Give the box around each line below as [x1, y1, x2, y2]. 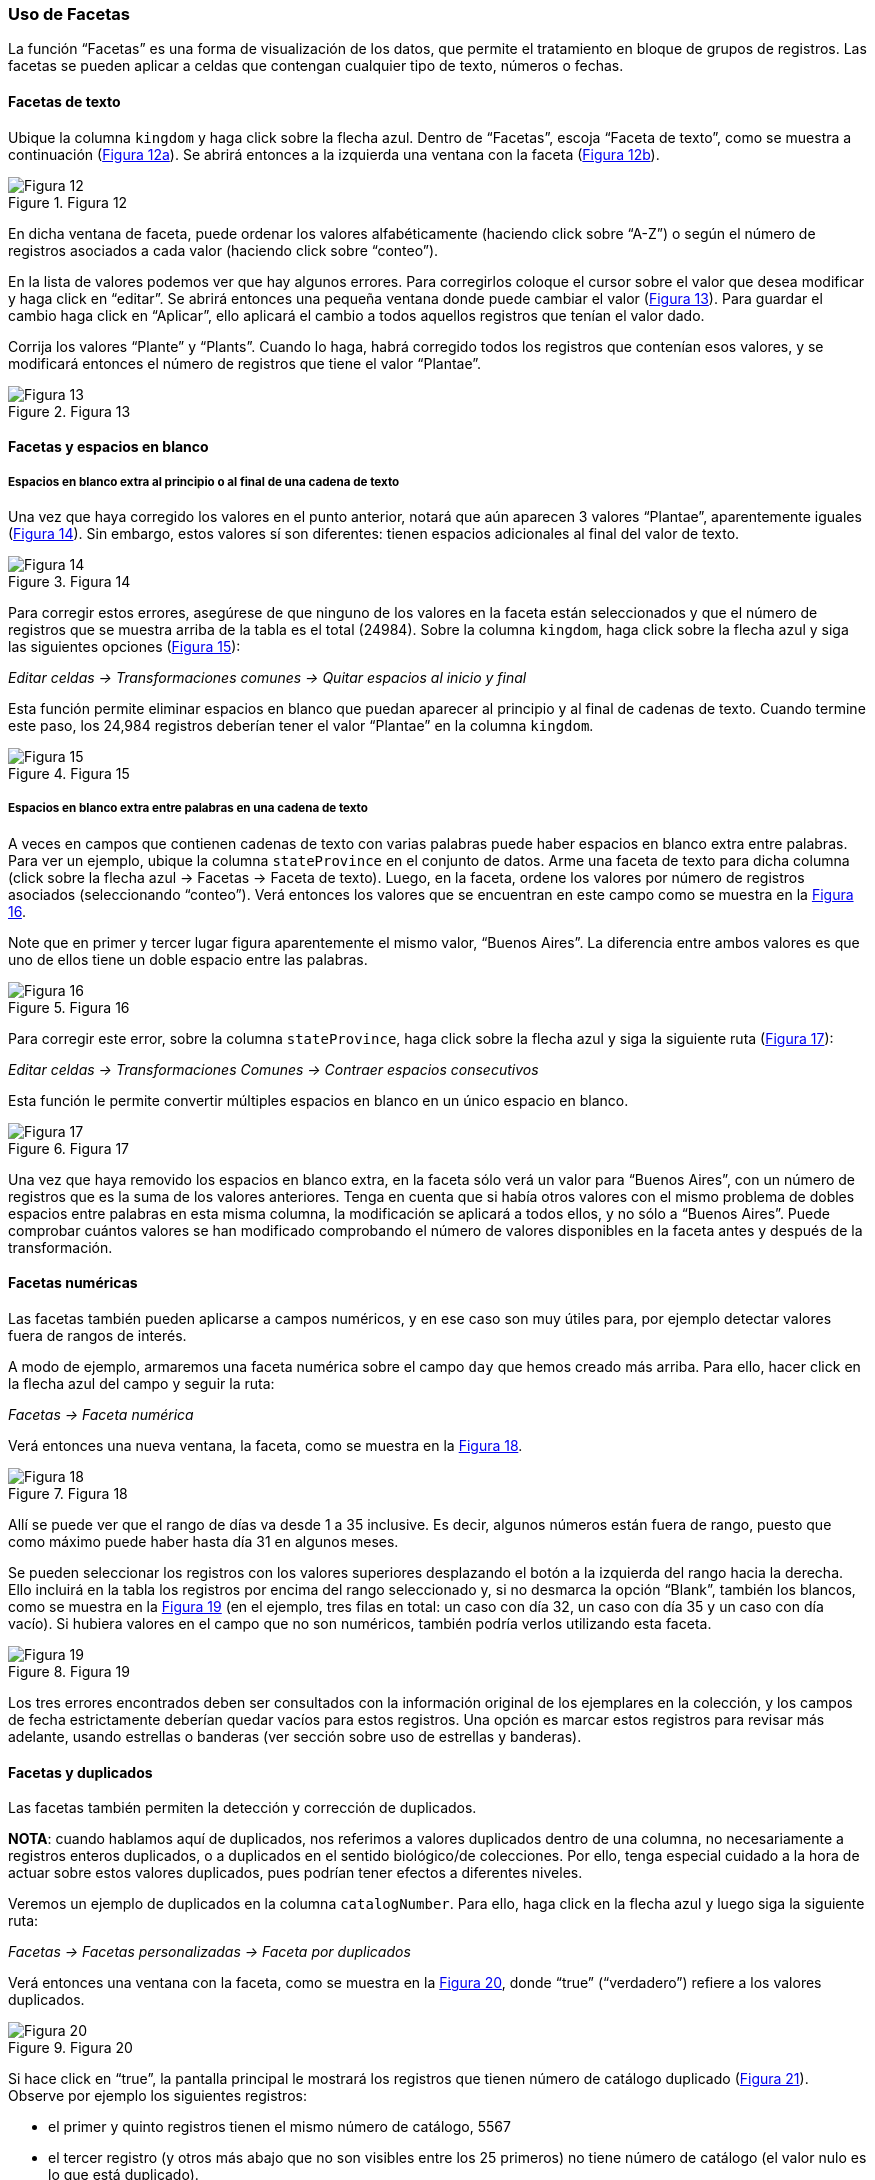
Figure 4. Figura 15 [8, 764, 130, 782]
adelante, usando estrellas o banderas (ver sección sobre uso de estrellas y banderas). [8, 1727, 582, 1745]
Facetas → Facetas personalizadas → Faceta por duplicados [8, 1943, 411, 1961]
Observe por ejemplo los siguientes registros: [8, 2087, 307, 2105]
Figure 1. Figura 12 [8, 193, 128, 211]
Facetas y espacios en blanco [8, 438, 209, 456]
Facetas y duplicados [8, 1763, 153, 1781]
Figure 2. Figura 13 [8, 402, 131, 420]
